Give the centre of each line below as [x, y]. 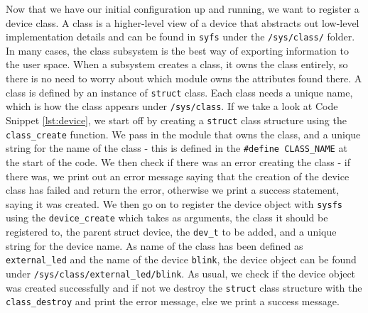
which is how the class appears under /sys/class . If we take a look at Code [172, 106]
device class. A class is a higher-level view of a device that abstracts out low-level [183, 22]
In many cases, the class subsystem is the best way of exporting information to [177, 50]
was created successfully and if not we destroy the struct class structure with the [184, 287]
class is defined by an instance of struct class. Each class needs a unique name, [179, 92]
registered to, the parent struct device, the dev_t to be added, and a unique [171, 231]
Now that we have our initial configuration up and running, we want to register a [183, 9]
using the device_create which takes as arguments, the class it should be [167, 218]
